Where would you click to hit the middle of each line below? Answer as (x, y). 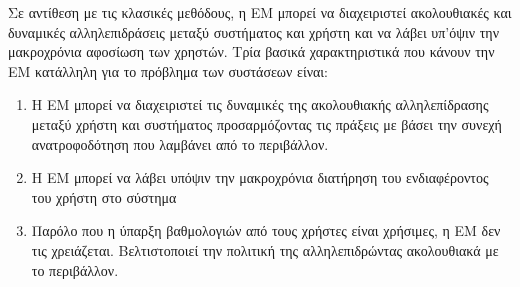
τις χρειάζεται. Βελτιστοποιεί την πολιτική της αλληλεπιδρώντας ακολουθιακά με (265, 249)
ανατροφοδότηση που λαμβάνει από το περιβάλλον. (180, 143)
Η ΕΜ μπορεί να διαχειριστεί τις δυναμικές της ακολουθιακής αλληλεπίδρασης (260, 104)
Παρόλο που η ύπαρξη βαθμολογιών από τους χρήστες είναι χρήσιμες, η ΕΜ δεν (266, 230)
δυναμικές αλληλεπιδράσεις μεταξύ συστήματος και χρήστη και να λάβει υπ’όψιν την (253, 31)
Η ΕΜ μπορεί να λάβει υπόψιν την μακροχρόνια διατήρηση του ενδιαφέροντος (260, 177)
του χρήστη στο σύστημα (104, 196)
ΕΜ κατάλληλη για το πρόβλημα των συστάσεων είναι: (168, 70)
